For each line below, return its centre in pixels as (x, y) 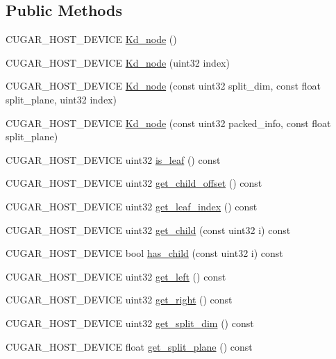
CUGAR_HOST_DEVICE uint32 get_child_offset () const (134, 183)
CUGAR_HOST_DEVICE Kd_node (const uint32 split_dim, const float (163, 86)
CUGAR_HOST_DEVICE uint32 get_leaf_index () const (132, 206)
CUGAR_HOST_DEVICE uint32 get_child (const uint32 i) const (148, 229)
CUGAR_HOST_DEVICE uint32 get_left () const (116, 276)
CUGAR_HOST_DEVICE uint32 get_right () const (119, 300)
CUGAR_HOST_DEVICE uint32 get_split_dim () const (130, 323)
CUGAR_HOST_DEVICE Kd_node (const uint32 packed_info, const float (168, 123)
